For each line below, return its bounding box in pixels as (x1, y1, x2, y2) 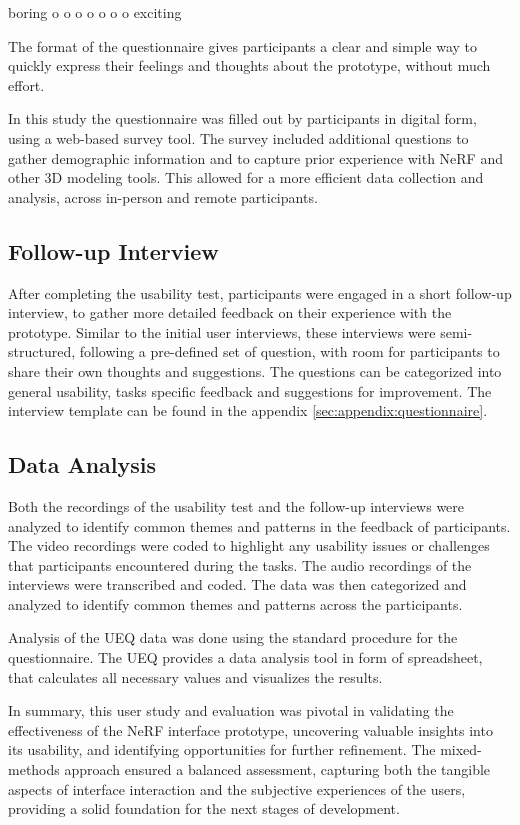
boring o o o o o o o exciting (8, 2, 182, 22)
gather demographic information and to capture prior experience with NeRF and (8, 147, 503, 168)
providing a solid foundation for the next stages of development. (8, 798, 400, 819)
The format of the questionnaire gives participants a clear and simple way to (8, 35, 478, 56)
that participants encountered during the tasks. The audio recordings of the (8, 554, 472, 575)
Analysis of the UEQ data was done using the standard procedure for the (8, 627, 458, 648)
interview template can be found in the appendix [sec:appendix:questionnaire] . (8, 400, 488, 421)
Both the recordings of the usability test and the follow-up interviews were (8, 495, 465, 516)
